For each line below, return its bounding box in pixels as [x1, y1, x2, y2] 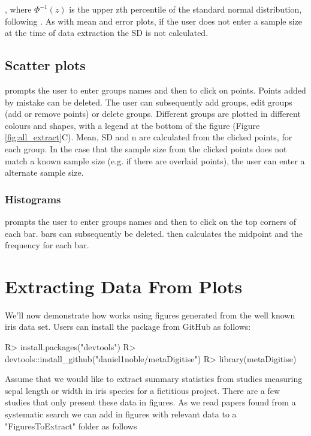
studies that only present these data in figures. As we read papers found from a [5, 396, 296, 408]
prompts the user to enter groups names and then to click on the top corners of [5, 215, 296, 227]
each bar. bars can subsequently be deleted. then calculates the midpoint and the [5, 227, 303, 239]
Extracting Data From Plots [5, 273, 243, 298]
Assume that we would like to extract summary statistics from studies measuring [5, 372, 303, 385]
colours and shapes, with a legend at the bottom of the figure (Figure [5, 119, 260, 131]
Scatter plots [5, 56, 86, 74]
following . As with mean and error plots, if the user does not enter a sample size [5, 14, 303, 27]
